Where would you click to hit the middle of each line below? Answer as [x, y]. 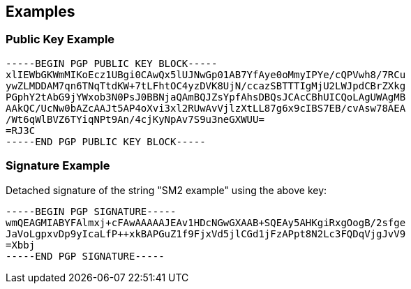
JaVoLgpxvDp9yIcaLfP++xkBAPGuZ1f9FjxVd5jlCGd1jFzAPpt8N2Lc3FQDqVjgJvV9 [206, 234]
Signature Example [58, 166]
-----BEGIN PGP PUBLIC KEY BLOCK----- [112, 63]
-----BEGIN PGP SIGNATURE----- [91, 211]
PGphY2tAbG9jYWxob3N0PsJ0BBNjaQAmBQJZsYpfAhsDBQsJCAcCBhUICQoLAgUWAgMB [206, 97]
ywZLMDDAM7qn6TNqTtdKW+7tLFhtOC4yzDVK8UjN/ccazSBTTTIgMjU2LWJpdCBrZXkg [206, 86]
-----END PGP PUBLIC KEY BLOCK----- [106, 141]
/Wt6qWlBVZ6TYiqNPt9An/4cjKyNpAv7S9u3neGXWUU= [135, 119]
